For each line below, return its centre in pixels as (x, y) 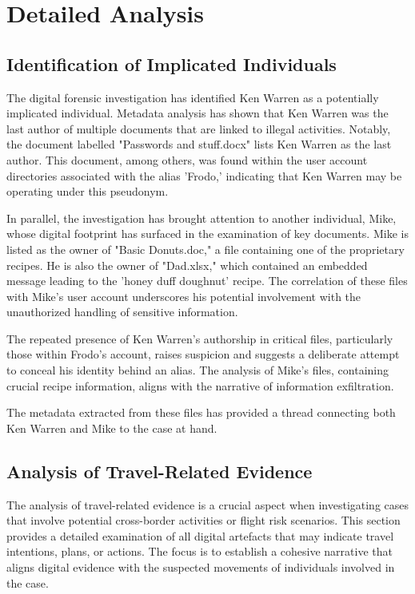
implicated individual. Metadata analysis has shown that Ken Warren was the (198, 113)
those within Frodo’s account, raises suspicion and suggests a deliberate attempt (203, 354)
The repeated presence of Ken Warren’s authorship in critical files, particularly (200, 338)
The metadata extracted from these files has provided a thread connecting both (201, 412)
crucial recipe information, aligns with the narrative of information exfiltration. (200, 385)
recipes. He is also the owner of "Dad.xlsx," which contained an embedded (187, 265)
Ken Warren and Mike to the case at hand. (112, 428)
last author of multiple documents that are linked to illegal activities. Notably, (199, 128)
